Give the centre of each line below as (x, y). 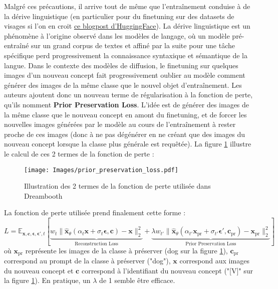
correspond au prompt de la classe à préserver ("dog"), (87, 261)
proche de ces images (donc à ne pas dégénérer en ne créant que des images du (125, 134)
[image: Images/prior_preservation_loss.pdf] (101, 170)
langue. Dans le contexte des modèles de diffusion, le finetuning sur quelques (121, 65)
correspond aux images (214, 261)
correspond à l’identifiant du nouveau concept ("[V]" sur (167, 270)
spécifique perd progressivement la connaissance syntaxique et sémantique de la (126, 55)
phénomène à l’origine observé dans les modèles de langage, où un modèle (117, 35)
